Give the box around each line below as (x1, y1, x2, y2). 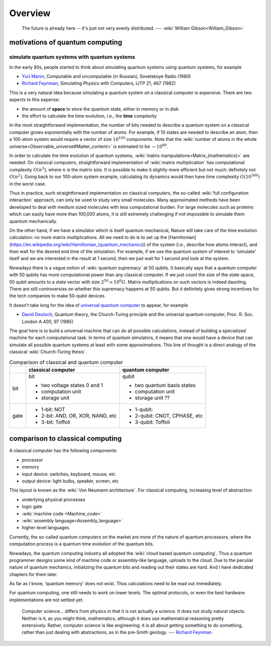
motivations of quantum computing (9, 38, 122, 47)
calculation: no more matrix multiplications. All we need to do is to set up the (9, 234, 168, 240)
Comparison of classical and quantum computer (9, 359, 123, 366)
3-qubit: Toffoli (134, 418, 170, 425)
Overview (9, 8, 51, 19)
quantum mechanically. (9, 218, 58, 224)
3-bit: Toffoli (41, 418, 70, 425)
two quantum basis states (134, 381, 196, 388)
